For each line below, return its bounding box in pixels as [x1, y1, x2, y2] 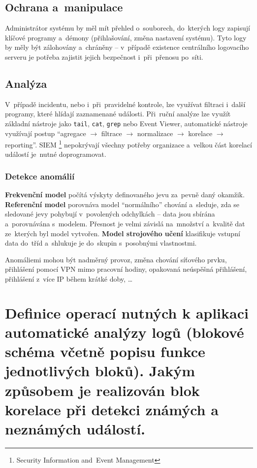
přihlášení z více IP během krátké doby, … [5, 274, 133, 284]
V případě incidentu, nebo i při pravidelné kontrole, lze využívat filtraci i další [5, 99, 246, 109]
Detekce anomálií [5, 170, 75, 182]
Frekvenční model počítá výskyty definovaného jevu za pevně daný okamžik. [5, 189, 245, 200]
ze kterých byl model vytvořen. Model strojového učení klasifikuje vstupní [5, 228, 240, 238]
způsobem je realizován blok [5, 380, 200, 400]
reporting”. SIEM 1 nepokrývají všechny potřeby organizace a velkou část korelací [5, 138, 252, 149]
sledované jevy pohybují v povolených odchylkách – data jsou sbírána [5, 209, 215, 219]
